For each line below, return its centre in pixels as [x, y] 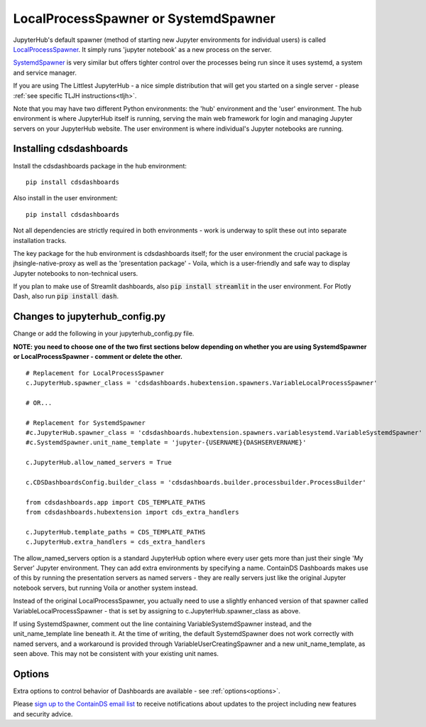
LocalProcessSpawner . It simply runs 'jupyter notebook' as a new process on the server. [143, 49]
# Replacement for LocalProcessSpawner [95, 373]
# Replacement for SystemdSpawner [86, 422]
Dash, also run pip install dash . [66, 296]
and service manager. [45, 72]
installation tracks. [40, 240]
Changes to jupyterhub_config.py [89, 317]
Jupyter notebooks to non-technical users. [76, 273]
